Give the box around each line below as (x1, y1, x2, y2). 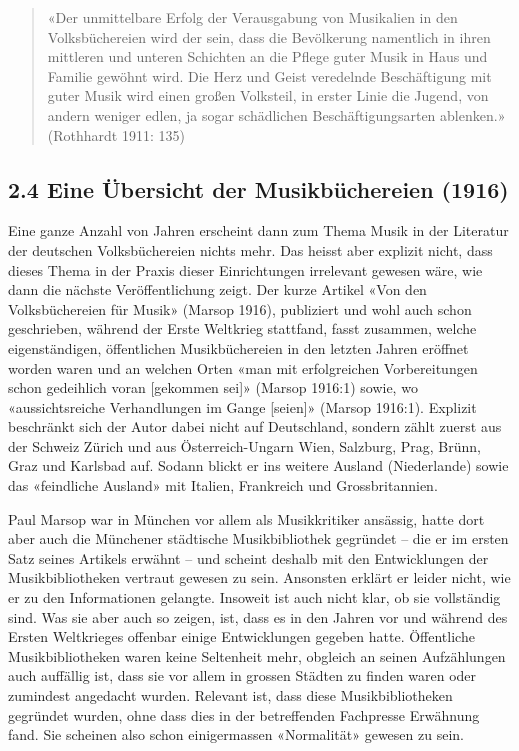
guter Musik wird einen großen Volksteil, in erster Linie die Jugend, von (47, 85, 489, 106)
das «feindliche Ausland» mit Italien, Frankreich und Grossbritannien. (8, 475, 438, 496)
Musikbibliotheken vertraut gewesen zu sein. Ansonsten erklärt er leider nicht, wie (8, 567, 511, 588)
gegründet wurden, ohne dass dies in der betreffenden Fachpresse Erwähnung (8, 704, 480, 725)
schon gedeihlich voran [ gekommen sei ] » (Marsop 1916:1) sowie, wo (8, 377, 418, 398)
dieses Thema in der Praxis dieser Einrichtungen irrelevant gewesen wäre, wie (8, 259, 483, 280)
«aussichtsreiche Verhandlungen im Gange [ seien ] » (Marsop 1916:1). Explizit (8, 396, 477, 417)
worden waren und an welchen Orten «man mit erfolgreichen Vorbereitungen (8, 357, 478, 378)
